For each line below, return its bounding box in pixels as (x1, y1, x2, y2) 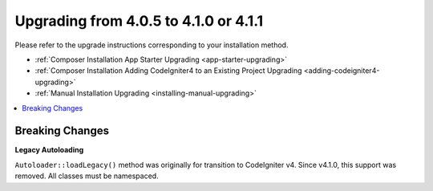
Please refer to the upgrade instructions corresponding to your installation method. (14, 40, 289, 50)
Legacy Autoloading (14, 145, 84, 155)
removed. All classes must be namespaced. (14, 171, 160, 181)
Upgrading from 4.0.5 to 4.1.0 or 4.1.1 (14, 12, 264, 30)
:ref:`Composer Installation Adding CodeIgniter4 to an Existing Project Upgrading (34, 66, 302, 75)
